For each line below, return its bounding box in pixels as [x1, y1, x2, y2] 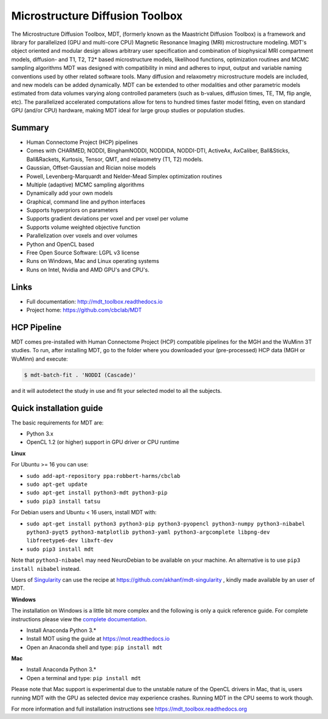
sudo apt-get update [26, 481, 88, 488]
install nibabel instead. [11, 565, 81, 572]
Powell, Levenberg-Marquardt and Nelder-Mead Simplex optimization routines [26, 172, 222, 180]
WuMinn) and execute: [11, 355, 68, 363]
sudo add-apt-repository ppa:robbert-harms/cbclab [26, 472, 180, 479]
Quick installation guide [11, 403, 103, 413]
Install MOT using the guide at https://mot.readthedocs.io [26, 635, 170, 642]
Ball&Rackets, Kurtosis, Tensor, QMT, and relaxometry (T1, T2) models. [26, 155, 203, 163]
